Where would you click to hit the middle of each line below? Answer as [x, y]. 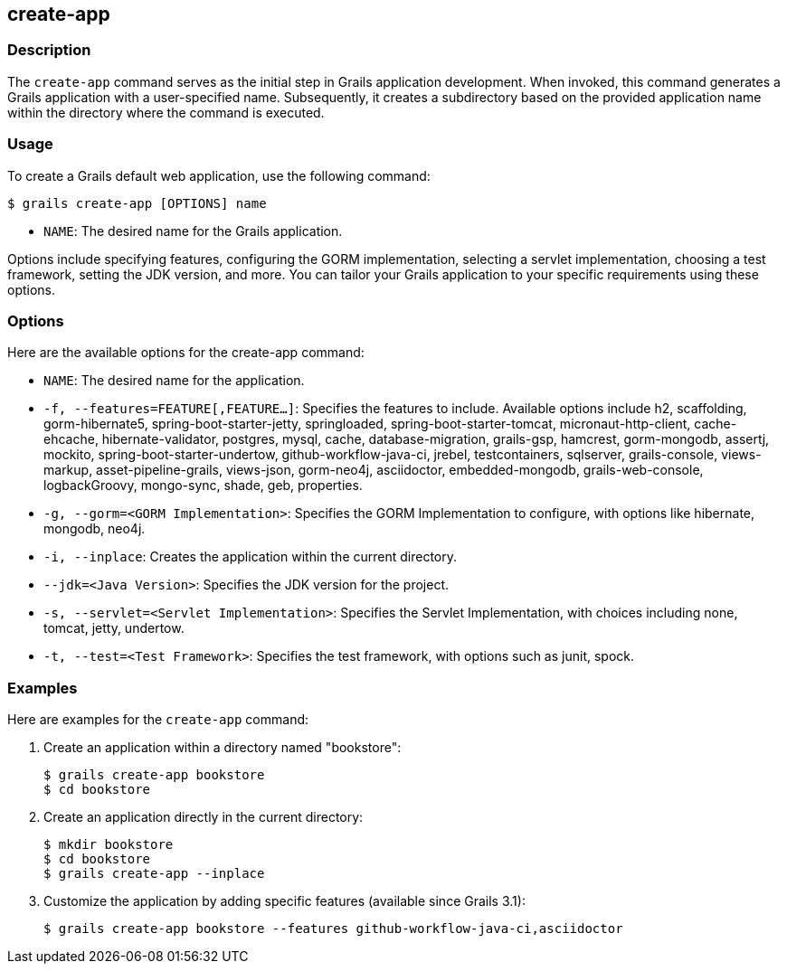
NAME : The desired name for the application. [174, 381]
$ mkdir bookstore [109, 845]
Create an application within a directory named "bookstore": [223, 748]
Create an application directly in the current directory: [204, 817]
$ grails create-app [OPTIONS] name [137, 203]
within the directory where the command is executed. [166, 112]
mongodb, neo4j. [95, 529]
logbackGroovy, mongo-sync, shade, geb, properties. [203, 485]
